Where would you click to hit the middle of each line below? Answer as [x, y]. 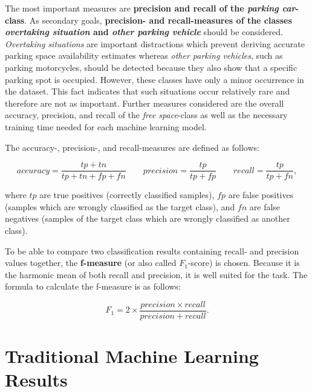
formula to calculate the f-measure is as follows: [93, 286]
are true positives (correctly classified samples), [127, 195]
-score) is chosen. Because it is [244, 263]
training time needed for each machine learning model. [106, 126]
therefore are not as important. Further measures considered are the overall [145, 103]
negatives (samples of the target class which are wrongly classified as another [148, 218]
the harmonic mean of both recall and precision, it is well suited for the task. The [156, 274]
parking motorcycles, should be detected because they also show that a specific [151, 67]
